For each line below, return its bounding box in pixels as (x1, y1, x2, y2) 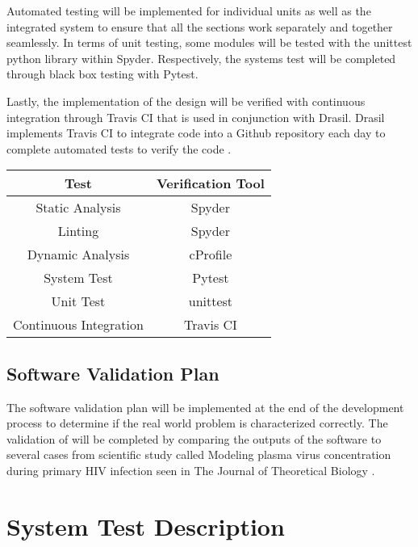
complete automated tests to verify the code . (6, 140, 232, 157)
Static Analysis (36, 198, 121, 217)
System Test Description (6, 509, 285, 542)
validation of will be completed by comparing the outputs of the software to (6, 430, 382, 447)
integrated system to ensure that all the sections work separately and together (6, 18, 393, 35)
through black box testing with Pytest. (6, 65, 199, 82)
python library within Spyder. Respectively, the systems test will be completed (6, 49, 396, 66)
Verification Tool (156, 174, 265, 193)
